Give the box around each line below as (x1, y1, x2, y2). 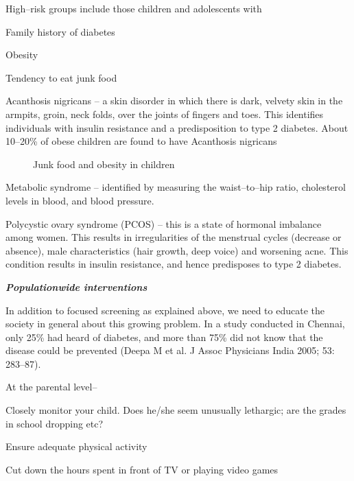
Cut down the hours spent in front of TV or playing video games (5, 462, 279, 476)
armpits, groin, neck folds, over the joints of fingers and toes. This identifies (5, 106, 324, 121)
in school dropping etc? (5, 416, 104, 430)
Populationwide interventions (5, 279, 147, 294)
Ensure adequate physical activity (5, 439, 147, 454)
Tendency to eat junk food (5, 70, 117, 84)
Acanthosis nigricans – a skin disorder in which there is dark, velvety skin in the (5, 93, 343, 108)
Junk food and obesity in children (33, 156, 175, 171)
